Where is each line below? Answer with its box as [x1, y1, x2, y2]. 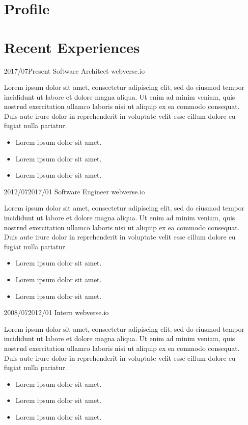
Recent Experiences [4, 37, 140, 57]
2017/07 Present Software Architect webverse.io [4, 65, 145, 76]
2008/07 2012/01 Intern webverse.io [4, 307, 109, 318]
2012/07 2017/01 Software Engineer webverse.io [4, 186, 145, 196]
